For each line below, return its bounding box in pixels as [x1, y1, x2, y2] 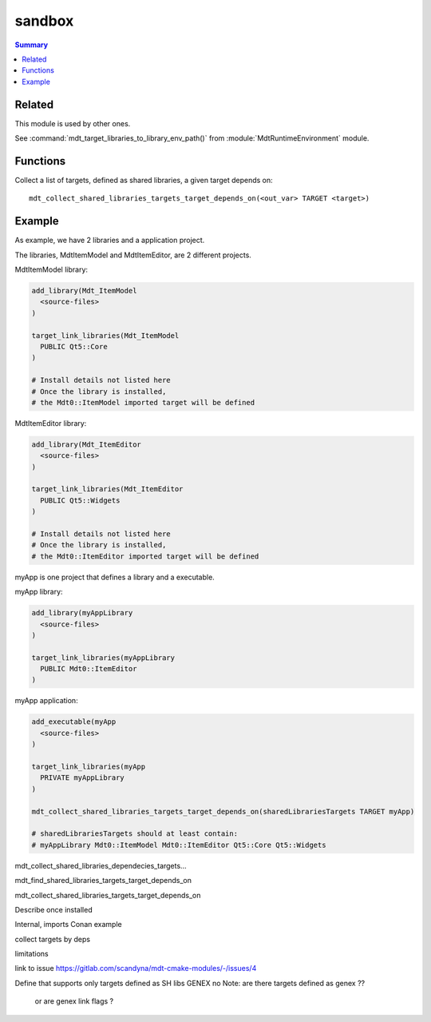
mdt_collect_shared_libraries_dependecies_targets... [14, 861, 187, 870]
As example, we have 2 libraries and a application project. [14, 236, 205, 245]
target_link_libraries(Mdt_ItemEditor [31, 484, 184, 494]
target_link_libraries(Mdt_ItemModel [31, 331, 180, 340]
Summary [14, 40, 48, 50]
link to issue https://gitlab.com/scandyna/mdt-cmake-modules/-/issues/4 [14, 964, 257, 973]
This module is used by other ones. [14, 118, 131, 128]
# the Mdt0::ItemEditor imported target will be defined [31, 551, 259, 561]
